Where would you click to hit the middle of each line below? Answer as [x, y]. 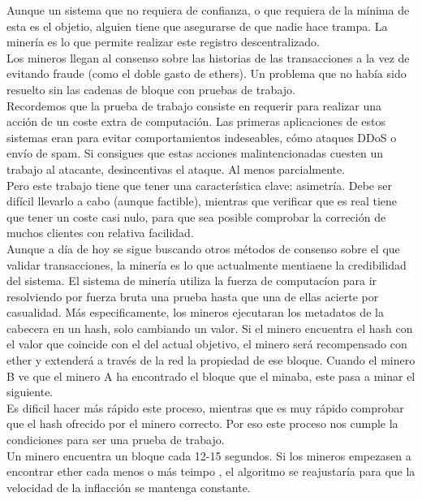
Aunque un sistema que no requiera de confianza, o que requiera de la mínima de [208, 10]
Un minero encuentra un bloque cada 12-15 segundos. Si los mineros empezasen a [209, 455]
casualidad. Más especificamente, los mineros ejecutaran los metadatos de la [195, 312]
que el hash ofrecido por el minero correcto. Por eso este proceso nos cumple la [202, 423]
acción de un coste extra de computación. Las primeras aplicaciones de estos [196, 121]
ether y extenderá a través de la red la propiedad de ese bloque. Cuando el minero [211, 360]
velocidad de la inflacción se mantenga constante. [129, 487]
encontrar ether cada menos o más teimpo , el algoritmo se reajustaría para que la [211, 471]
